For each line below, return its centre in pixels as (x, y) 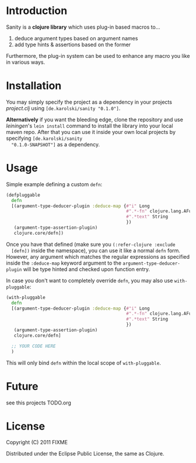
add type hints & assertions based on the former (73, 44)
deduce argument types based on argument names (76, 38)
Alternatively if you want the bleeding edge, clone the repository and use (95, 119)
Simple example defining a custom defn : (54, 184)
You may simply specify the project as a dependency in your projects (89, 102)
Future (22, 386)
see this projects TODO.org (39, 403)
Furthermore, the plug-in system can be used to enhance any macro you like (98, 56)
